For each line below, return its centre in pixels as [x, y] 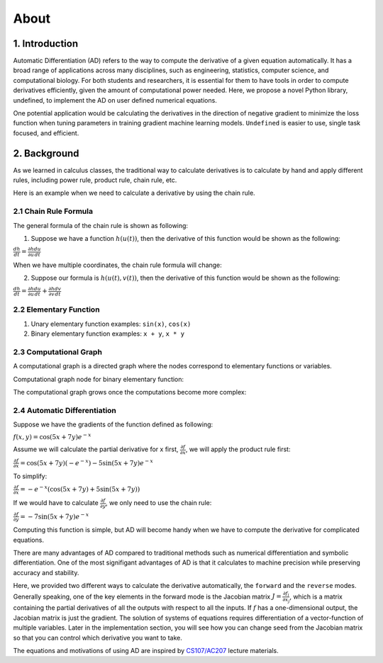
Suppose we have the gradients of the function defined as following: [113, 424]
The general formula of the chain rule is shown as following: [100, 225]
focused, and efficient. [46, 133]
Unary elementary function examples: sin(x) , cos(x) [111, 324]
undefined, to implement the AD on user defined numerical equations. [115, 100]
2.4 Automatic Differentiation [65, 410]
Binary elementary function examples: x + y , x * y [107, 334]
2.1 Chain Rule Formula [53, 211]
